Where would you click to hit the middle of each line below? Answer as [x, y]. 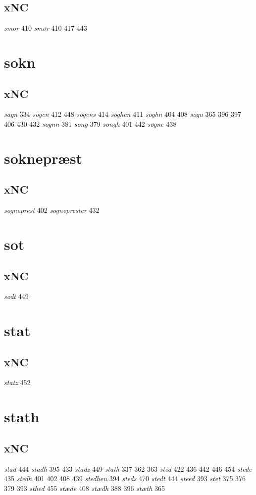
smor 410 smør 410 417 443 [46, 28]
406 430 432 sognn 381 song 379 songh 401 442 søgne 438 [90, 124]
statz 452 [17, 382]
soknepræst [43, 158]
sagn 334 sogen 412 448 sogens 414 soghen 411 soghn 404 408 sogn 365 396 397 [123, 114]
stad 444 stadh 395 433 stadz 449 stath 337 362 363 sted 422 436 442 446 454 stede [128, 469]
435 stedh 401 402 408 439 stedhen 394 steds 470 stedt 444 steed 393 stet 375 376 [125, 478]
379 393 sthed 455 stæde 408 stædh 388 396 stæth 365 [84, 488]
